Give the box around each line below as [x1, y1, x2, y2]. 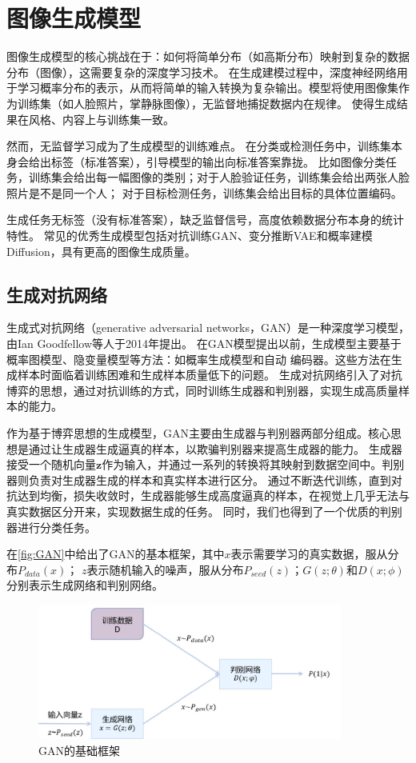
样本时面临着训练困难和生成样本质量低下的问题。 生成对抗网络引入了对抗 [17, 366, 402, 383]
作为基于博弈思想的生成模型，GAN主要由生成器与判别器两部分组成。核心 [6, 425, 390, 441]
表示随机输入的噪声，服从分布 [86, 561, 244, 577]
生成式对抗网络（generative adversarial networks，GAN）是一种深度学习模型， [6, 319, 410, 336]
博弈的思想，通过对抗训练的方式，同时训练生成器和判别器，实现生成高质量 [6, 381, 398, 398]
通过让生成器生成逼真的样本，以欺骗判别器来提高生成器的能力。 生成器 [28, 440, 402, 457]
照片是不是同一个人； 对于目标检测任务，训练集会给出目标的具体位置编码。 [6, 184, 402, 201]
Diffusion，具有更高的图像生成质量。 [6, 242, 196, 259]
